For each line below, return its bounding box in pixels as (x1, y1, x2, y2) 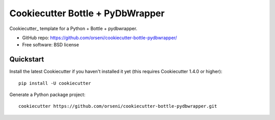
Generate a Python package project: (9, 92, 86, 98)
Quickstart (9, 55, 44, 64)
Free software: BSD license (22, 42, 79, 48)
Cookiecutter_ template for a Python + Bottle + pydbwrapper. (9, 25, 137, 32)
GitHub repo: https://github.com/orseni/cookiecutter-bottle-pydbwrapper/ (22, 35, 177, 41)
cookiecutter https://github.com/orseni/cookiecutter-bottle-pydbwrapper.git (18, 103, 217, 109)
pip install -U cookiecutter (18, 80, 91, 86)
